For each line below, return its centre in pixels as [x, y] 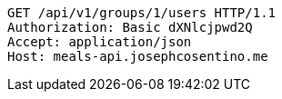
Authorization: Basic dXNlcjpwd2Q [130, 27]
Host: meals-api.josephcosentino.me [138, 56]
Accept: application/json [100, 42]
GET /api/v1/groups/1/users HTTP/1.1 [142, 13]
